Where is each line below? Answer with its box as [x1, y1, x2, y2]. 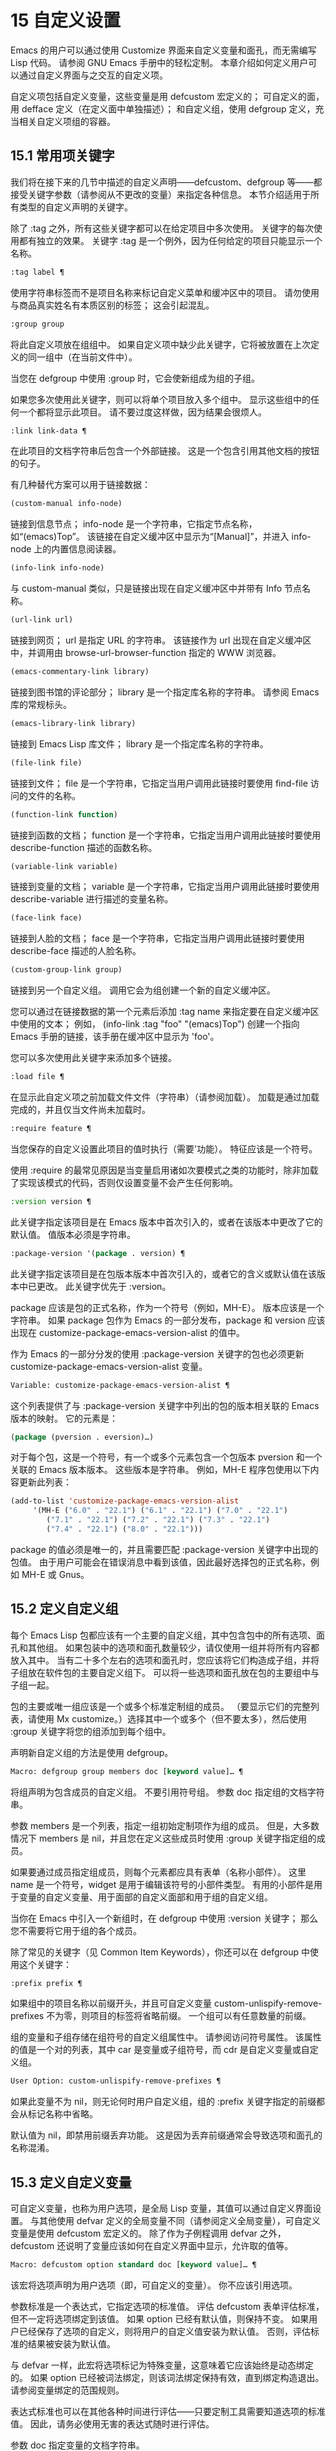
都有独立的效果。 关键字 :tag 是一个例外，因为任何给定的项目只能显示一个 [18, 234, 323, 246]
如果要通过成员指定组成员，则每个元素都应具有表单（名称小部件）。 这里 [10, 1866, 307, 1878]
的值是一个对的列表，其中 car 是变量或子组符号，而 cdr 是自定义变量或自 [10, 2044, 310, 2056]
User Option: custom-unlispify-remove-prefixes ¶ [10, 2076, 222, 2086]
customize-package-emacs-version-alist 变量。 [10, 1360, 208, 1372]
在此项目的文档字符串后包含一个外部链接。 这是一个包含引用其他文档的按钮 [10, 445, 320, 457]
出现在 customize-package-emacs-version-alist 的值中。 [10, 1326, 246, 1338]
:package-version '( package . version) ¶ [10, 1248, 186, 1258]
